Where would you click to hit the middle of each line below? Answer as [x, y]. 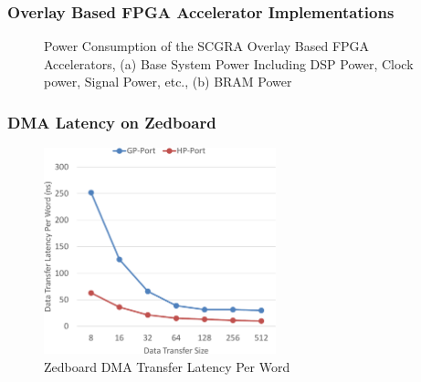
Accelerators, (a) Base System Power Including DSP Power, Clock [229, 63]
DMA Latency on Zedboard [112, 122]
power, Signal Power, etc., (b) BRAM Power [168, 82]
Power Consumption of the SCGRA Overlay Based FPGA [207, 46]
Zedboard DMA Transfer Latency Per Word [167, 366]
